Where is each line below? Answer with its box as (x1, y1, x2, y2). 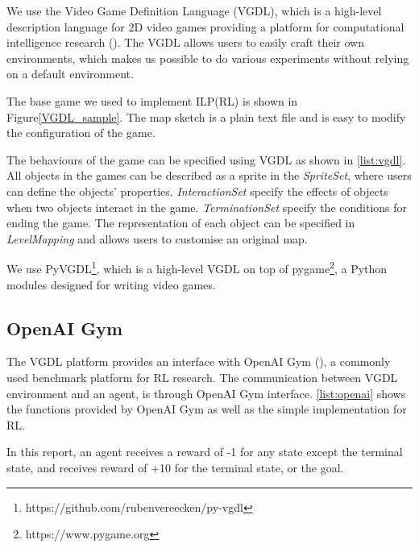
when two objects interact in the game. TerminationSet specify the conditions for (6, 198, 408, 215)
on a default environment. (6, 65, 134, 82)
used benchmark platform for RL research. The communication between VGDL (6, 368, 398, 385)
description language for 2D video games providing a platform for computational (6, 18, 404, 35)
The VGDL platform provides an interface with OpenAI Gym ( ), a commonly (6, 353, 391, 370)
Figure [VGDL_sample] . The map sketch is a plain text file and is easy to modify (6, 108, 406, 125)
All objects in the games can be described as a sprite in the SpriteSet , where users (6, 167, 412, 184)
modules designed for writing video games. (6, 276, 216, 293)
